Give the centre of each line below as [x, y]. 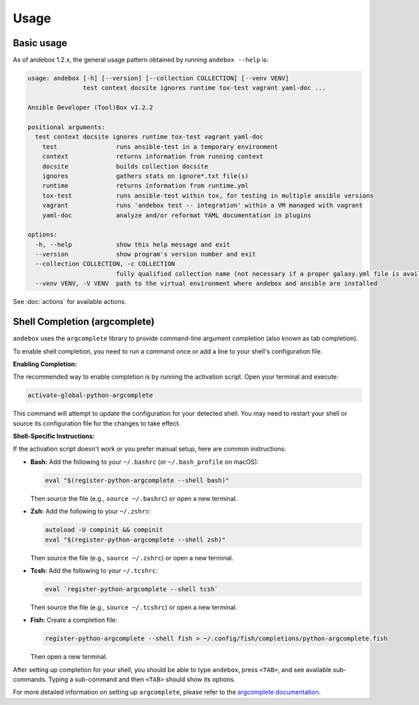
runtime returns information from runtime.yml [146, 186]
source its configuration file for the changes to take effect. [97, 423]
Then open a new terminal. [69, 657]
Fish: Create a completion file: [74, 620]
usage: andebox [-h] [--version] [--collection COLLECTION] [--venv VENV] [159, 78]
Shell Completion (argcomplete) [84, 322]
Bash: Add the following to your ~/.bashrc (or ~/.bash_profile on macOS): [145, 462]
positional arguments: [66, 127]
